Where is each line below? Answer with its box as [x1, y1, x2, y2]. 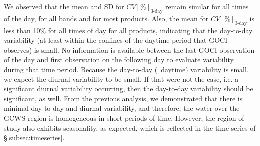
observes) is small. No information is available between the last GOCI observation [4, 44, 255, 55]
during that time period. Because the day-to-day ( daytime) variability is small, [4, 64, 249, 74]
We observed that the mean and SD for [4, 1, 124, 11]
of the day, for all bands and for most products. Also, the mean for [4, 13, 209, 23]
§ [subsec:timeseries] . [4, 132, 65, 143]
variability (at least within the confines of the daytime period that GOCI [4, 35, 228, 45]
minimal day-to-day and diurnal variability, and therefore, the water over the [4, 103, 240, 113]
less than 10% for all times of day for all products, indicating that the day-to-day [4, 25, 253, 35]
